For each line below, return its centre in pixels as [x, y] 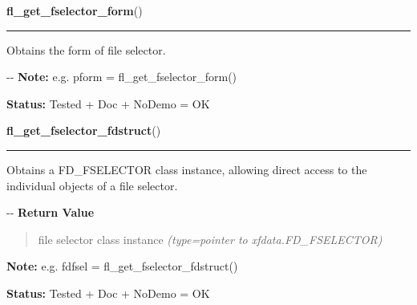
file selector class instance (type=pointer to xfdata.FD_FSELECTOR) [210, 239]
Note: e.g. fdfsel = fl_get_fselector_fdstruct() [122, 266]
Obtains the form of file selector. [86, 49]
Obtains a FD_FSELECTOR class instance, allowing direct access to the [187, 169]
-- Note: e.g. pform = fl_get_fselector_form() [122, 77]
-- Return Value [51, 212]
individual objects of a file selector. [92, 185]
